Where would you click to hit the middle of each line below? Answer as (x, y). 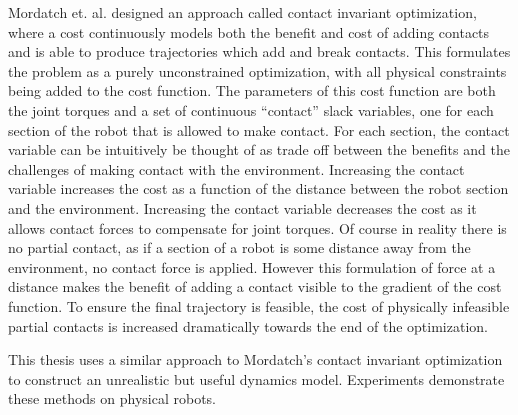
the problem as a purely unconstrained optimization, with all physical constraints (257, 70)
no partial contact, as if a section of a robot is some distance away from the (239, 247)
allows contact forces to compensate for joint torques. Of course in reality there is (257, 227)
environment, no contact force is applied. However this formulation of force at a (252, 266)
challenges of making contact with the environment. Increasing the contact (236, 168)
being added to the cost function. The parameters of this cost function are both (252, 90)
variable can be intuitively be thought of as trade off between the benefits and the (259, 149)
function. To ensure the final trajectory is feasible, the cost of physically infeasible (259, 305)
